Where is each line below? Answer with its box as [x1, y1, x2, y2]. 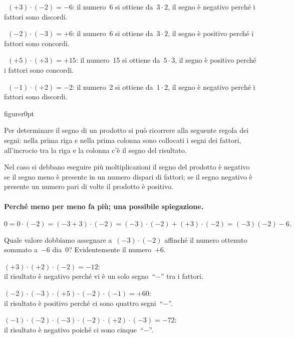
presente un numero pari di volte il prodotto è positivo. [4, 181, 173, 192]
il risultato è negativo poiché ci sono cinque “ [4, 324, 144, 334]
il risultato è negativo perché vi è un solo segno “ [4, 271, 156, 281]
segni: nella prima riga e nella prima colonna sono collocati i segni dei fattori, [4, 134, 241, 145]
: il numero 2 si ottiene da [72, 81, 153, 92]
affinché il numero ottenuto [164, 234, 247, 245]
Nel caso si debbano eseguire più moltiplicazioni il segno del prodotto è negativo [4, 161, 250, 172]
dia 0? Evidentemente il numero [52, 244, 151, 255]
